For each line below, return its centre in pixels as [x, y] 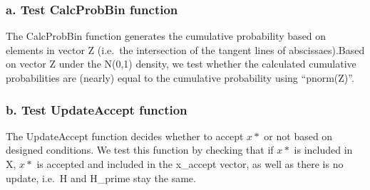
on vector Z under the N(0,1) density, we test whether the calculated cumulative [181, 64]
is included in [323, 150]
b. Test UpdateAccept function [97, 109]
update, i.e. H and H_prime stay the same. [101, 178]
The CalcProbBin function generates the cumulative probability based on [166, 36]
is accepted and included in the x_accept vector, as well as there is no [190, 164]
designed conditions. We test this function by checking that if [140, 150]
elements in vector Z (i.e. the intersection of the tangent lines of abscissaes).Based [185, 49]
